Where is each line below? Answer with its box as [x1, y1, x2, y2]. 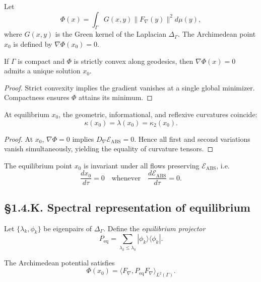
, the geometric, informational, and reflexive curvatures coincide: [58, 109, 257, 119]
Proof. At [4, 133, 33, 144]
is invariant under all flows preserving [84, 160, 200, 170]
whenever [111, 174, 141, 182]
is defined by [13, 38, 52, 49]
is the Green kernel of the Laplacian [55, 29, 166, 39]
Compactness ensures [4, 92, 70, 103]
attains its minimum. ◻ [79, 92, 153, 103]
